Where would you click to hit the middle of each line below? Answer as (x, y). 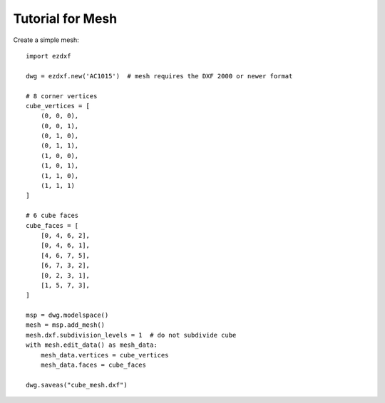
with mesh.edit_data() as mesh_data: (92, 345)
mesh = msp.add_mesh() (66, 325)
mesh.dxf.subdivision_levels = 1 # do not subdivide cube (131, 335)
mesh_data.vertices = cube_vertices (104, 355)
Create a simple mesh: (46, 40)
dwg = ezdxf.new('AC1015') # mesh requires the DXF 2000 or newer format (159, 76)
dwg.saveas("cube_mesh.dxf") (77, 385)
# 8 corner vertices (62, 96)
